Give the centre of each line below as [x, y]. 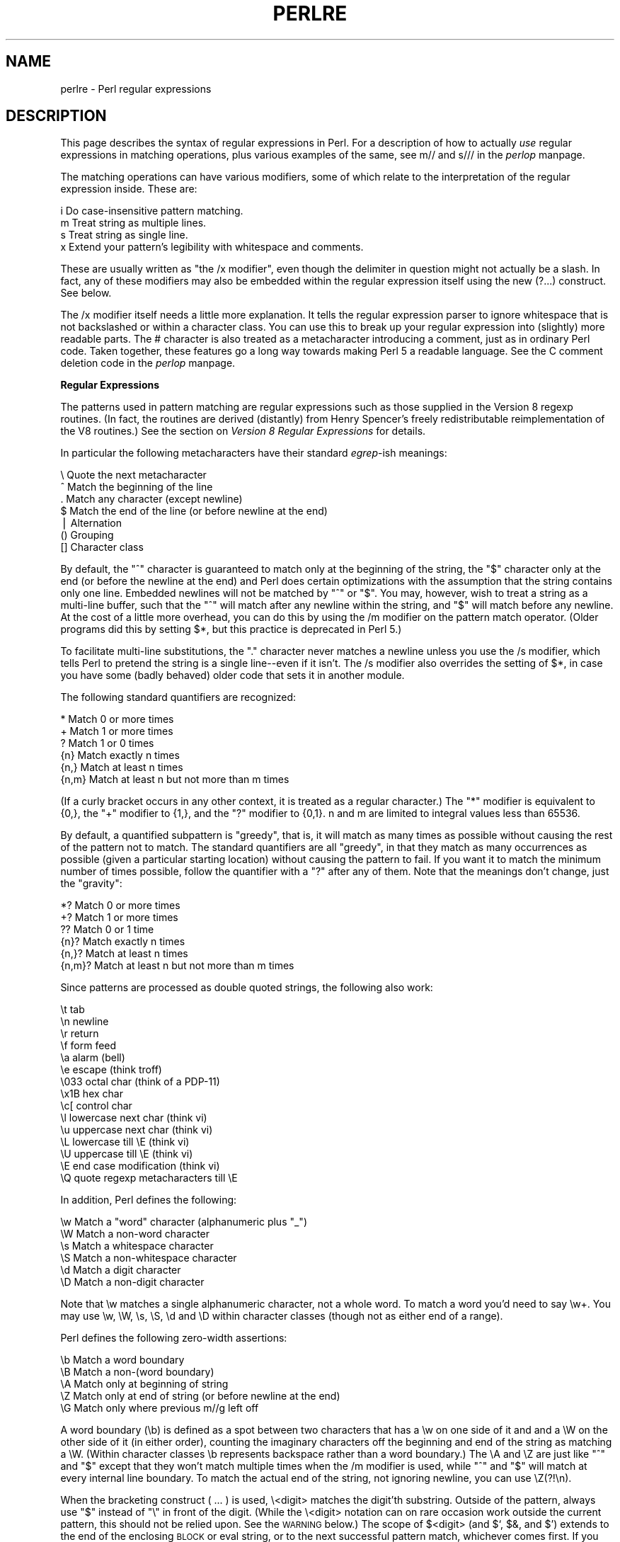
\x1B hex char [92, 1094]
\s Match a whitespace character [137, 1246]
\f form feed [88, 1046]
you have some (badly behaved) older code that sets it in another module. [232, 675]
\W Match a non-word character [135, 1234]
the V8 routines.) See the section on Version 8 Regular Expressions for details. [243, 431]
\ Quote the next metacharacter [133, 475]
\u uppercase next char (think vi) [137, 1130]
